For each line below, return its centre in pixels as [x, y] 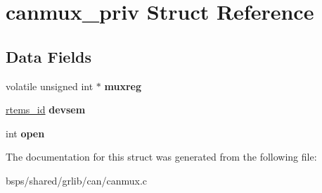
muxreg [123, 86]
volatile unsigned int [50, 86]
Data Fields [49, 56]
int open [25, 133]
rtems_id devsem [46, 110]
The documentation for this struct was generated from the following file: [161, 157]
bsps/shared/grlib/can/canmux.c [76, 180]
